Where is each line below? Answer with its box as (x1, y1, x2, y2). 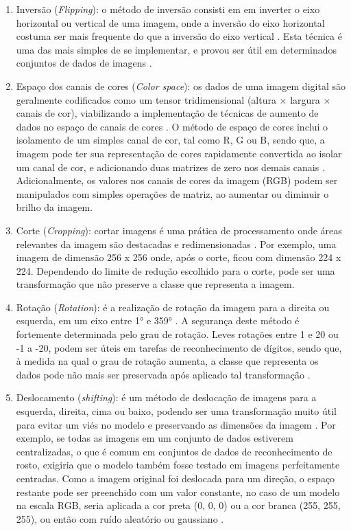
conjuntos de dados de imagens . (16, 56, 152, 70)
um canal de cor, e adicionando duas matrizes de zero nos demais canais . (16, 159, 325, 174)
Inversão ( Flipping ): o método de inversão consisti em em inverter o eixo (16, 2, 320, 16)
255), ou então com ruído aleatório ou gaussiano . (16, 511, 224, 526)
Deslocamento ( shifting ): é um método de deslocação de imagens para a (16, 390, 317, 405)
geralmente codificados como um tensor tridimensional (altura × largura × (16, 92, 331, 106)
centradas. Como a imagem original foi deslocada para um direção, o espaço (16, 471, 335, 485)
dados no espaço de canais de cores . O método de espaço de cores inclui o (16, 119, 328, 133)
